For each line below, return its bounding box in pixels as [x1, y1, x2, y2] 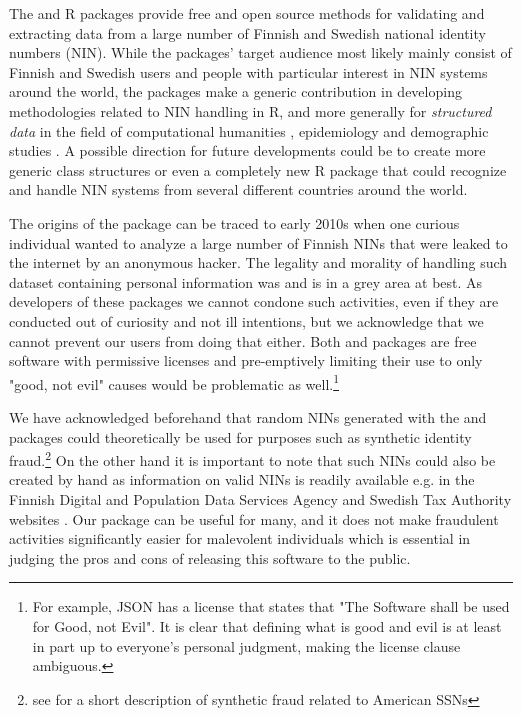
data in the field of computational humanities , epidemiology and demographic [9, 120, 489, 141]
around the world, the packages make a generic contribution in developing [9, 81, 462, 102]
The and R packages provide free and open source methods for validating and [9, 3, 485, 23]
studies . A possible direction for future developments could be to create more [9, 140, 486, 161]
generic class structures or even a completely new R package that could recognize [9, 159, 507, 180]
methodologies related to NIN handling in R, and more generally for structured [9, 100, 492, 121]
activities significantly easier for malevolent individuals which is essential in [9, 528, 471, 549]
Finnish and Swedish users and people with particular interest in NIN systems [9, 61, 488, 82]
